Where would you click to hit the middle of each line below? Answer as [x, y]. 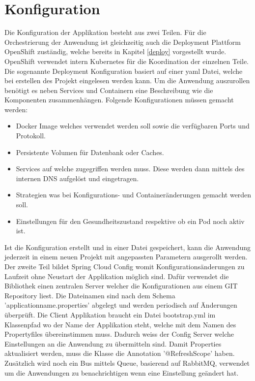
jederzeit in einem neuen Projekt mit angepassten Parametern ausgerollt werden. [126, 257]
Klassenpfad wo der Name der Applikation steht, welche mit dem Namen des [120, 324]
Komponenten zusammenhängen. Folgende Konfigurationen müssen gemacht [119, 100]
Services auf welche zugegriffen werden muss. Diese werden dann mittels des [130, 169]
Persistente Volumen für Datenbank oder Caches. [90, 152]
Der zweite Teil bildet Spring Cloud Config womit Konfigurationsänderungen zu [125, 266]
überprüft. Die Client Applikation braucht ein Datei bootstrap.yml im [110, 314]
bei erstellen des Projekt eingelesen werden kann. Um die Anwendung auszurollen [127, 80]
